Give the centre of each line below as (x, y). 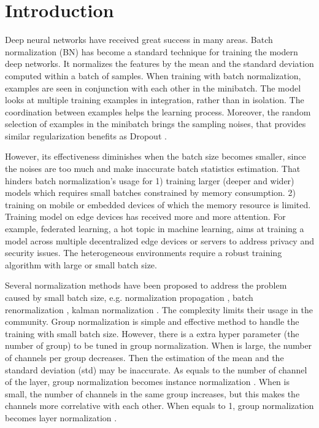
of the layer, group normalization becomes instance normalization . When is (147, 382)
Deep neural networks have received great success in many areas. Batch (139, 40)
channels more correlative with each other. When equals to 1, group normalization (159, 406)
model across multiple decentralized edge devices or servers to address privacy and (159, 240)
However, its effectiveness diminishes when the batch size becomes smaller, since (156, 156)
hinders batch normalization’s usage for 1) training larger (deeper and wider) (150, 180)
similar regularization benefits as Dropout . (86, 135)
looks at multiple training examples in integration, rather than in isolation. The (155, 100)
